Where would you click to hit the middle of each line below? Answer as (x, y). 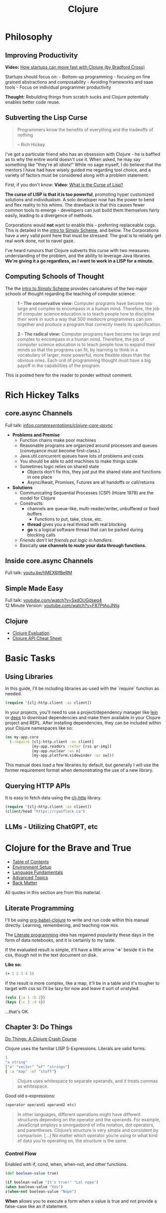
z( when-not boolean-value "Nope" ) (41, 1191)
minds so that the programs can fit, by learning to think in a (78, 350)
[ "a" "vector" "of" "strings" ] (37, 1067)
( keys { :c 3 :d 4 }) (25, 1002)
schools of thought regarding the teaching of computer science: (71, 294)
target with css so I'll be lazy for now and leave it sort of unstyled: (72, 988)
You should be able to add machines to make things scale (79, 461)
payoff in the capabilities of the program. (59, 366)
